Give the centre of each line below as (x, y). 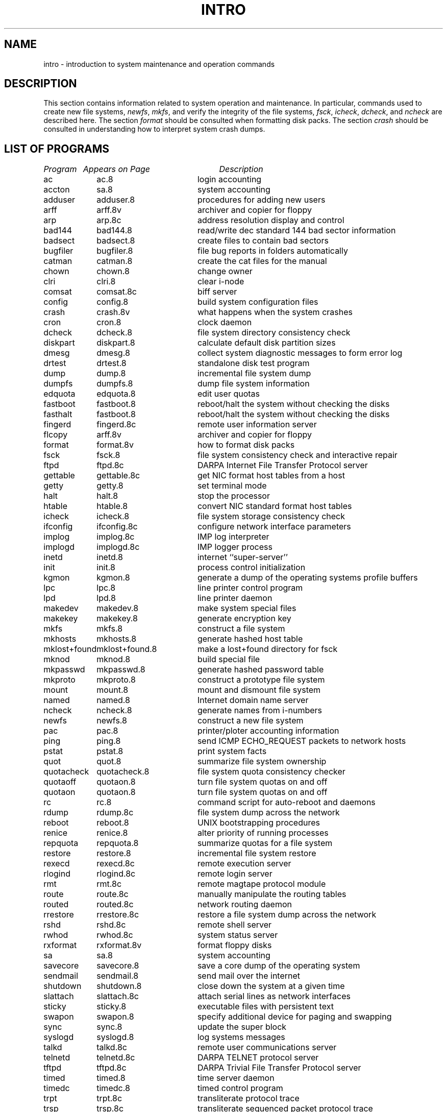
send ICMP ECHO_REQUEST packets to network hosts (302, 741)
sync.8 (109, 1027)
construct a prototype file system (261, 680)
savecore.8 (118, 966)
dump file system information (253, 384)
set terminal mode (232, 486)
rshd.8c (111, 925)
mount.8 (113, 690)
